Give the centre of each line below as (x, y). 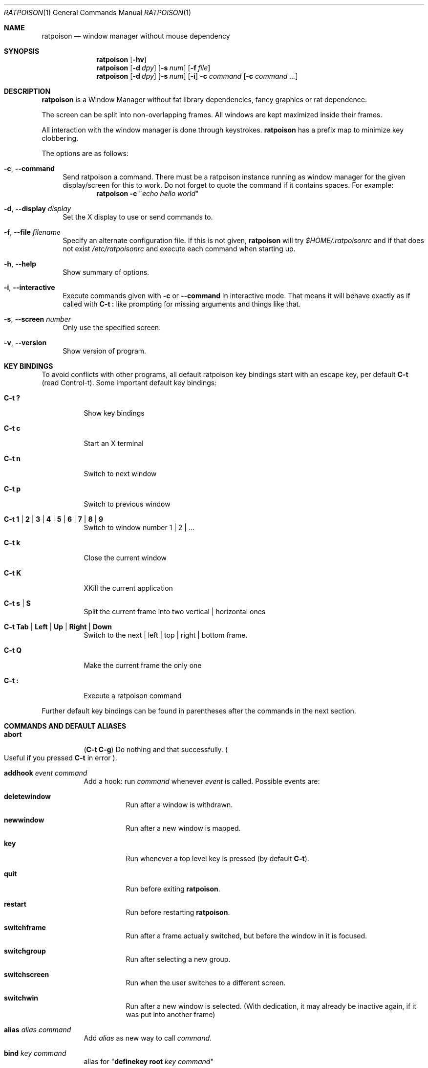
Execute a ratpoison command (133, 696)
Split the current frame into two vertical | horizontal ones (175, 612)
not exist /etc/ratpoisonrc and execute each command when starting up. (179, 249)
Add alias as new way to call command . (148, 1038)
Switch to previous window (127, 504)
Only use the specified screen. (112, 327)
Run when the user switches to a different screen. (206, 983)
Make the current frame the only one (143, 665)
